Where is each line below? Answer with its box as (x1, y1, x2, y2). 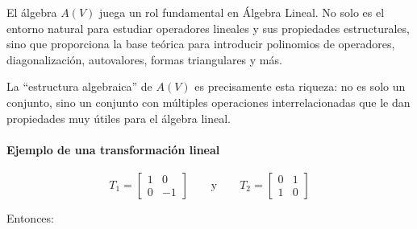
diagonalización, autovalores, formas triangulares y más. (6, 51, 282, 67)
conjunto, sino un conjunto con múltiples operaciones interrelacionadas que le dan (6, 93, 411, 110)
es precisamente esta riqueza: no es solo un (194, 78, 406, 95)
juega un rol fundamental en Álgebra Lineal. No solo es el (98, 4, 385, 20)
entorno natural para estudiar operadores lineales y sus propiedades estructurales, (6, 19, 410, 36)
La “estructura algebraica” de (6, 78, 152, 95)
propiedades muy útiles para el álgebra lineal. (6, 109, 231, 126)
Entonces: (6, 209, 54, 226)
